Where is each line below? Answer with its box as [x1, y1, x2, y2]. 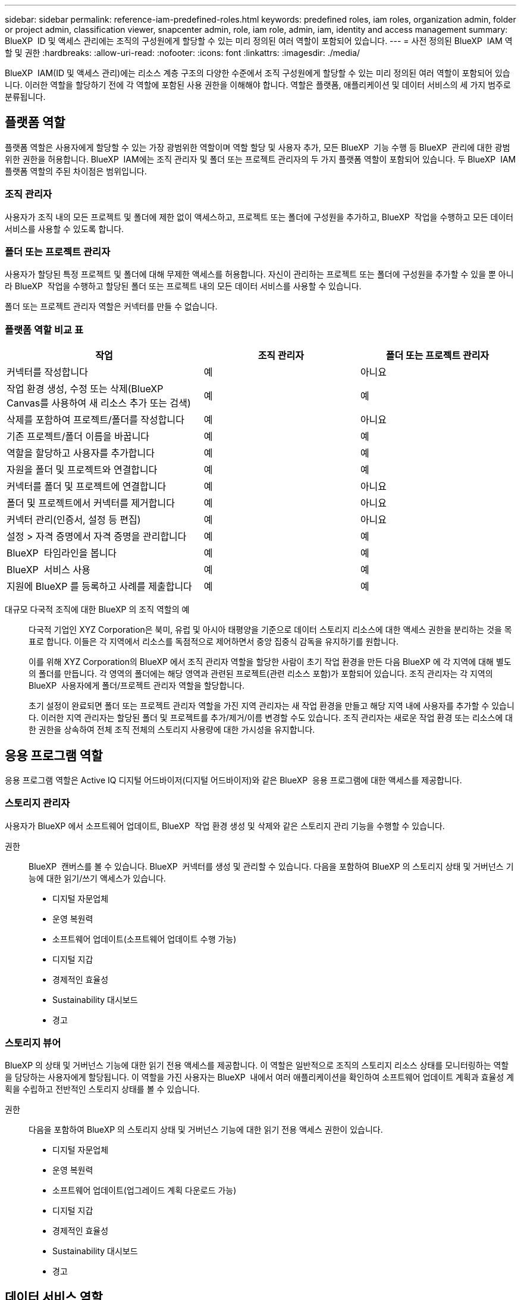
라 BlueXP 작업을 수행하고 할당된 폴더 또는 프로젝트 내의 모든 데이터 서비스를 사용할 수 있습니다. [5, 281, 362, 292]
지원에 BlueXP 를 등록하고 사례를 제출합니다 [7, 580, 192, 593]
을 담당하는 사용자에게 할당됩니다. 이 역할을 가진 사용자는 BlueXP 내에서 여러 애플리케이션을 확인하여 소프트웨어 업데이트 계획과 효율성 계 [5, 1072, 514, 1083]
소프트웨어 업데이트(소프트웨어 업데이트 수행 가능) [52, 933, 237, 944]
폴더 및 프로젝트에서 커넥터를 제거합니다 [7, 497, 175, 510]
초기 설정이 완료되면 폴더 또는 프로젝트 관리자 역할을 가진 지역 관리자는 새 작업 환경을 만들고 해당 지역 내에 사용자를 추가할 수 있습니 [29, 701, 514, 711]
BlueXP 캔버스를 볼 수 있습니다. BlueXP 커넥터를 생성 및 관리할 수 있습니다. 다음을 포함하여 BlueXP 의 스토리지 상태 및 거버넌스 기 [29, 861, 514, 871]
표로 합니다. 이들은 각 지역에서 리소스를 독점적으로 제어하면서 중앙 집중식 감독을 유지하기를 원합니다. [29, 636, 399, 647]
